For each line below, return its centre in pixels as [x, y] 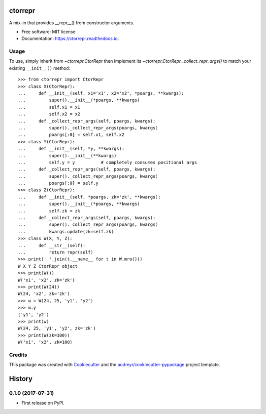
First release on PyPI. [43, 403]
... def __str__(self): [52, 245]
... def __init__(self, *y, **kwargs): [71, 149]
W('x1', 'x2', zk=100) [45, 342]
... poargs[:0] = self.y [58, 183]
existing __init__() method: [40, 68]
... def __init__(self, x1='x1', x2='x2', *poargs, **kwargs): [101, 93]
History [21, 379]
